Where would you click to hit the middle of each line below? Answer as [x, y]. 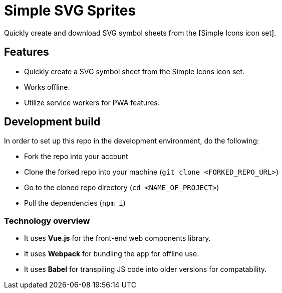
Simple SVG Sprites [70, 11]
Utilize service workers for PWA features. [92, 102]
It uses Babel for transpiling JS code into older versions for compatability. [146, 269]
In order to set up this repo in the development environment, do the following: [132, 141]
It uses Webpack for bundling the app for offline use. [112, 254]
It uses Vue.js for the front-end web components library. [117, 238]
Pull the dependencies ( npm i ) [75, 203]
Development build [52, 122]
